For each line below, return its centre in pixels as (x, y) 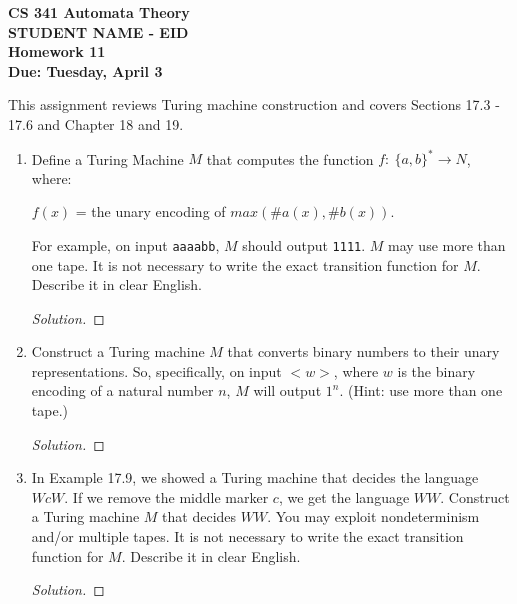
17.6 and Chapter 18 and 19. (96, 123)
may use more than (447, 244)
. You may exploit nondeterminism (373, 516)
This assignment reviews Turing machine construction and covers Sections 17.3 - (254, 104)
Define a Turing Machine (107, 158)
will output (287, 390)
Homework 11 (57, 51)
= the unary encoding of (150, 211)
